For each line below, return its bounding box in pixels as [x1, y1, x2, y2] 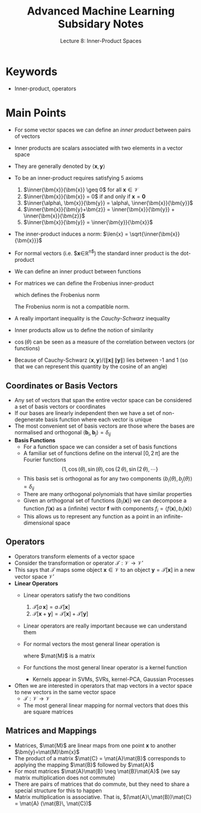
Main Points [5, 106, 66, 119]
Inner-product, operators [14, 85, 77, 92]
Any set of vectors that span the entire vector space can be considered [14, 397, 192, 404]
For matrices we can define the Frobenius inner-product [14, 280, 155, 287]
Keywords [5, 65, 58, 78]
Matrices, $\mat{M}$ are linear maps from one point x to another [14, 742, 176, 749]
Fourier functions [23, 456, 66, 463]
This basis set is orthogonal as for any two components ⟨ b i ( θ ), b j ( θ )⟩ [23, 474, 193, 483]
